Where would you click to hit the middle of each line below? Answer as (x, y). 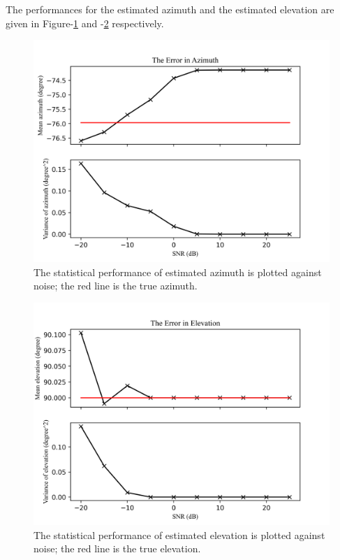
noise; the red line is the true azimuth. (116, 286)
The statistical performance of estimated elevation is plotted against (179, 534)
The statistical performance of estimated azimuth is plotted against (178, 272)
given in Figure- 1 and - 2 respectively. (85, 23)
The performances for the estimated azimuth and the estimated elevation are (170, 9)
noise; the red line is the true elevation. (117, 548)
